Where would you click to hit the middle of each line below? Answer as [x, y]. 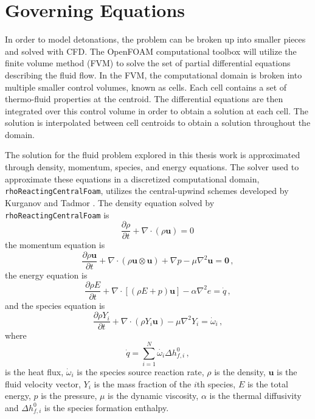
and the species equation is [55, 305]
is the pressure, [69, 396]
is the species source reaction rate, [140, 371]
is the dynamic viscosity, [153, 396]
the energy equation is [46, 275]
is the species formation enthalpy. [107, 407]
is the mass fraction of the [143, 383]
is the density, [240, 371]
